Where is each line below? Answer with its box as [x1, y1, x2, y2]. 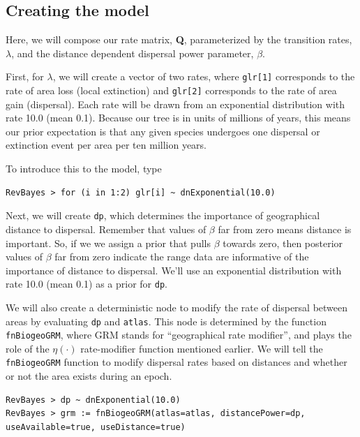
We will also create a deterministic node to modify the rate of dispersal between [6, 299, 348, 314]
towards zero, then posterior [223, 235, 343, 250]
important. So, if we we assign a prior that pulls [6, 235, 211, 250]
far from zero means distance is [218, 221, 352, 236]
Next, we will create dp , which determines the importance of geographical [6, 208, 320, 223]
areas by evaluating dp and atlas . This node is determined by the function [6, 313, 327, 328]
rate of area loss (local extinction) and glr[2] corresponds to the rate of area [6, 83, 337, 98]
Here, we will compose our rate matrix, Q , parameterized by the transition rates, [6, 32, 352, 47]
